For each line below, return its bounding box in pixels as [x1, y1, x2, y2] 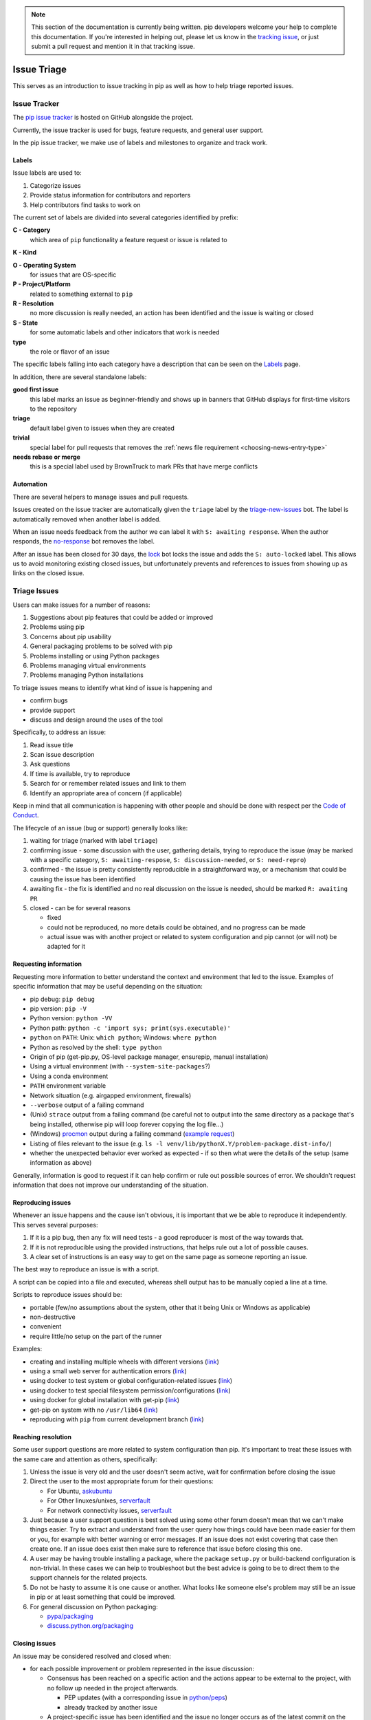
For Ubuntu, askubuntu [47, 1487, 113, 1495]
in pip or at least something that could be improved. [30, 1593, 176, 1601]
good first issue [12, 385, 59, 394]
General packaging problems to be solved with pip [30, 642, 173, 650]
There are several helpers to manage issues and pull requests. [12, 493, 189, 501]
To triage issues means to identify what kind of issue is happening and [12, 683, 212, 691]
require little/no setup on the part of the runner [30, 1332, 162, 1340]
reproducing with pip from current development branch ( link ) [30, 1415, 204, 1423]
